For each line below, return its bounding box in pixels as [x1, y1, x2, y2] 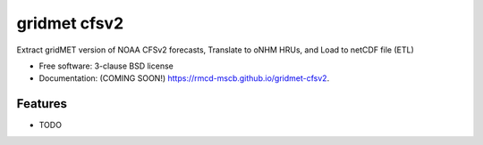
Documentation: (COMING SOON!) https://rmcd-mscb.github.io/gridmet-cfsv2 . [38, 73, 330, 84]
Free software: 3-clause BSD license [38, 60, 174, 71]
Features [16, 96, 67, 111]
